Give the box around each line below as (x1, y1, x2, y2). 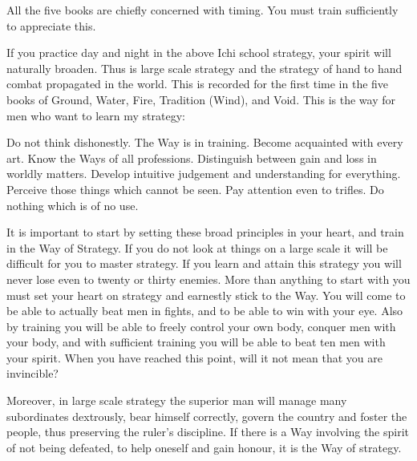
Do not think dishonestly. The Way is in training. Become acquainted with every (6, 134, 403, 151)
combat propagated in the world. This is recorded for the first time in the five (6, 75, 389, 92)
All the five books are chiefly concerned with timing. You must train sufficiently (6, 2, 399, 18)
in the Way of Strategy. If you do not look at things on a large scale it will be (6, 239, 388, 256)
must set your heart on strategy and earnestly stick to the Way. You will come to (6, 286, 406, 303)
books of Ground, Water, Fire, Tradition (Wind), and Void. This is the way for (6, 91, 395, 107)
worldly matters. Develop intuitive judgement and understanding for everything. (6, 165, 401, 182)
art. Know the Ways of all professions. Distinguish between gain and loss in (6, 149, 377, 166)
